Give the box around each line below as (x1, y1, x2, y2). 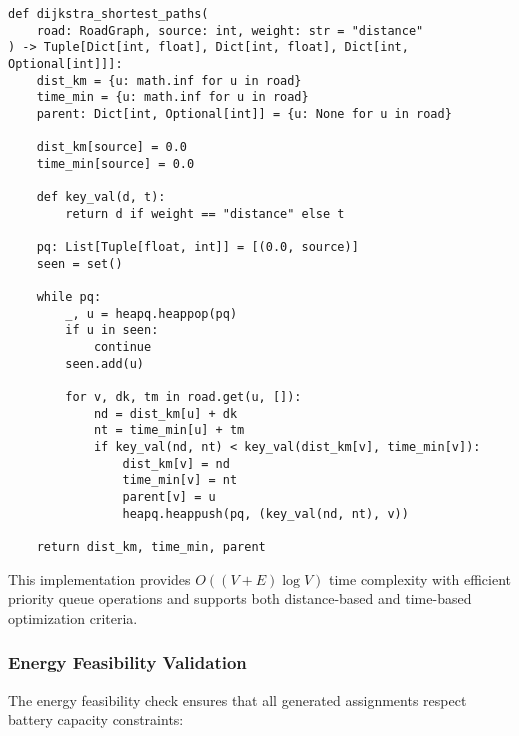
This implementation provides (8, 568, 191, 589)
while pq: (36, 290, 102, 305)
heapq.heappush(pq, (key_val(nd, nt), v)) (122, 506, 409, 521)
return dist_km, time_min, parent (36, 540, 266, 554)
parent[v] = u (122, 490, 216, 505)
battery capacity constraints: (8, 709, 184, 730)
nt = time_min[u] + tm (93, 423, 245, 438)
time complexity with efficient (329, 568, 511, 589)
